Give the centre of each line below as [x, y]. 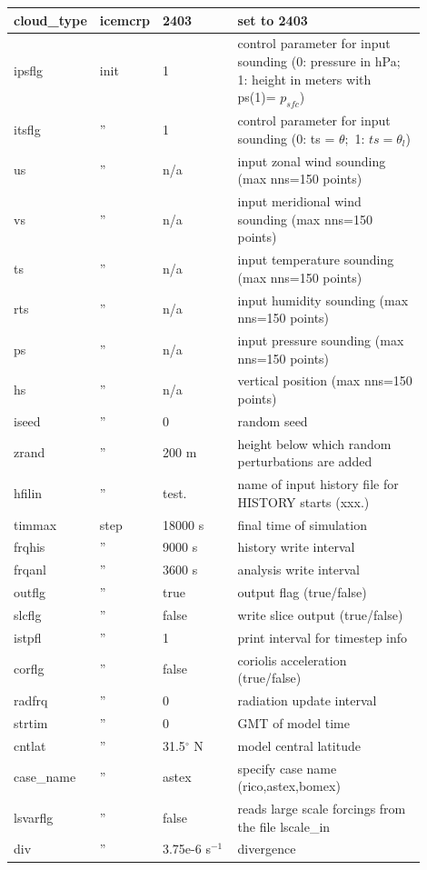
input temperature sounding [316, 260]
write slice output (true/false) [320, 614]
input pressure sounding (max [321, 340]
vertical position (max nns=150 [325, 380]
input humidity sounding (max [323, 300]
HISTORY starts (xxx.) [303, 501]
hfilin [28, 492]
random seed [273, 420]
